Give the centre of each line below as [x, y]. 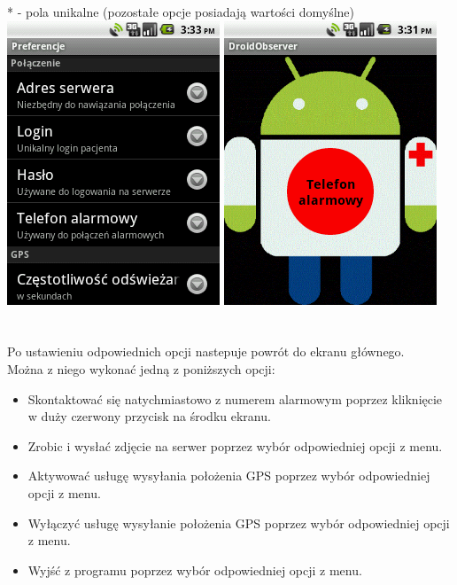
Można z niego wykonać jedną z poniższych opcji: [141, 368]
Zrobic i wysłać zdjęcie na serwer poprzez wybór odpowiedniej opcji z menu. [235, 445]
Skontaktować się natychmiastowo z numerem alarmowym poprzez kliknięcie [235, 398]
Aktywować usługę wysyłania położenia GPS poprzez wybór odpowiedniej [229, 476]
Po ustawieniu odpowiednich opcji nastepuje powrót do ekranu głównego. [206, 351]
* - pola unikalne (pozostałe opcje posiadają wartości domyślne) [181, 12]
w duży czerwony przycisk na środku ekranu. [149, 416]
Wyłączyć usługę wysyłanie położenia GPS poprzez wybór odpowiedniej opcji [239, 523]
